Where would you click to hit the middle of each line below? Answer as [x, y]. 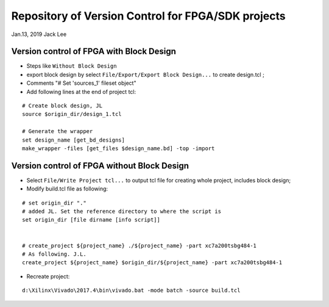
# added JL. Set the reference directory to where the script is [122, 211]
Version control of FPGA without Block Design [100, 166]
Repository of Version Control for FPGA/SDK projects [148, 16]
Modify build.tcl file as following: [67, 189]
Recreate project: [48, 276]
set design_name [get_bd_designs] [73, 140]
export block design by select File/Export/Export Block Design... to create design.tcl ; [145, 74]
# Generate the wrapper [58, 132]
